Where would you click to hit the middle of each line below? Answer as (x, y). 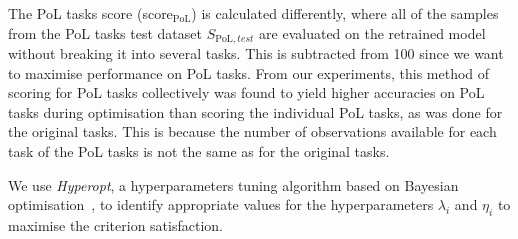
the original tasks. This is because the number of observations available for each (252, 131)
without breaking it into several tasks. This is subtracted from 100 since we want (256, 53)
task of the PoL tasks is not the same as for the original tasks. (199, 151)
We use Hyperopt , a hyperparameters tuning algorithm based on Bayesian (233, 184)
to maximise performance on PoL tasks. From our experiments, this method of (249, 72)
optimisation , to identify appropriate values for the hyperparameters (221, 204)
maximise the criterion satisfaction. (115, 225)
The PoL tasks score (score (90, 13)
